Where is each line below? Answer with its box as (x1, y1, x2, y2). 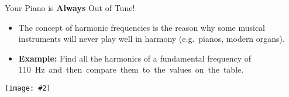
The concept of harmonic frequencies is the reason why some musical (18, 21, 266, 33)
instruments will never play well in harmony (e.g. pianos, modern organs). (18, 33, 285, 45)
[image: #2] (5, 84, 51, 92)
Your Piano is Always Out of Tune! (5, 2, 135, 13)
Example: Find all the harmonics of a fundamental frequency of (18, 52, 252, 64)
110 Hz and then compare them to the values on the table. (18, 63, 244, 76)
